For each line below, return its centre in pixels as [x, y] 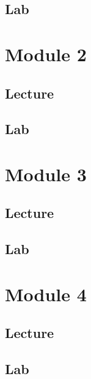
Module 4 [46, 294]
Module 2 [46, 54]
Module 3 [46, 174]
